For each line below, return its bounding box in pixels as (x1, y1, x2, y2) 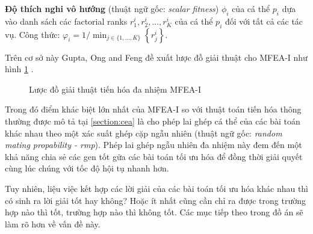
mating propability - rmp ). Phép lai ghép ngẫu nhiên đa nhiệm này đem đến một (5, 138, 302, 151)
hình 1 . (5, 63, 34, 75)
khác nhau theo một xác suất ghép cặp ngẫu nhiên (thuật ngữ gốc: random (5, 126, 282, 139)
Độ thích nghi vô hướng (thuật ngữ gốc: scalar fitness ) (5, 2, 219, 14)
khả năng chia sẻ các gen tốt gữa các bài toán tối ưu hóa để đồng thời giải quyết (5, 150, 303, 162)
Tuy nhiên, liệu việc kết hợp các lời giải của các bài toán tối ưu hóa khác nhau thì (5, 182, 309, 194)
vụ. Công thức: (5, 28, 60, 40)
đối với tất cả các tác (225, 14, 303, 27)
